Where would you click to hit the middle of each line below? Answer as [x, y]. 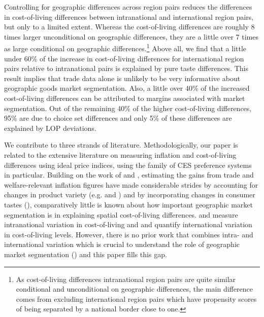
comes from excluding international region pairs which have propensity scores [136, 298]
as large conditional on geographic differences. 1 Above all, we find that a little [125, 48]
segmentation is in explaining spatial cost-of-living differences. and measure [121, 214]
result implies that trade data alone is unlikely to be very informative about [122, 78]
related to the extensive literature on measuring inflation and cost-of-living [120, 154]
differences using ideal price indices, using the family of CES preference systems [128, 165]
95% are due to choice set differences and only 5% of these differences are [118, 118]
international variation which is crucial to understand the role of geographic [122, 244]
